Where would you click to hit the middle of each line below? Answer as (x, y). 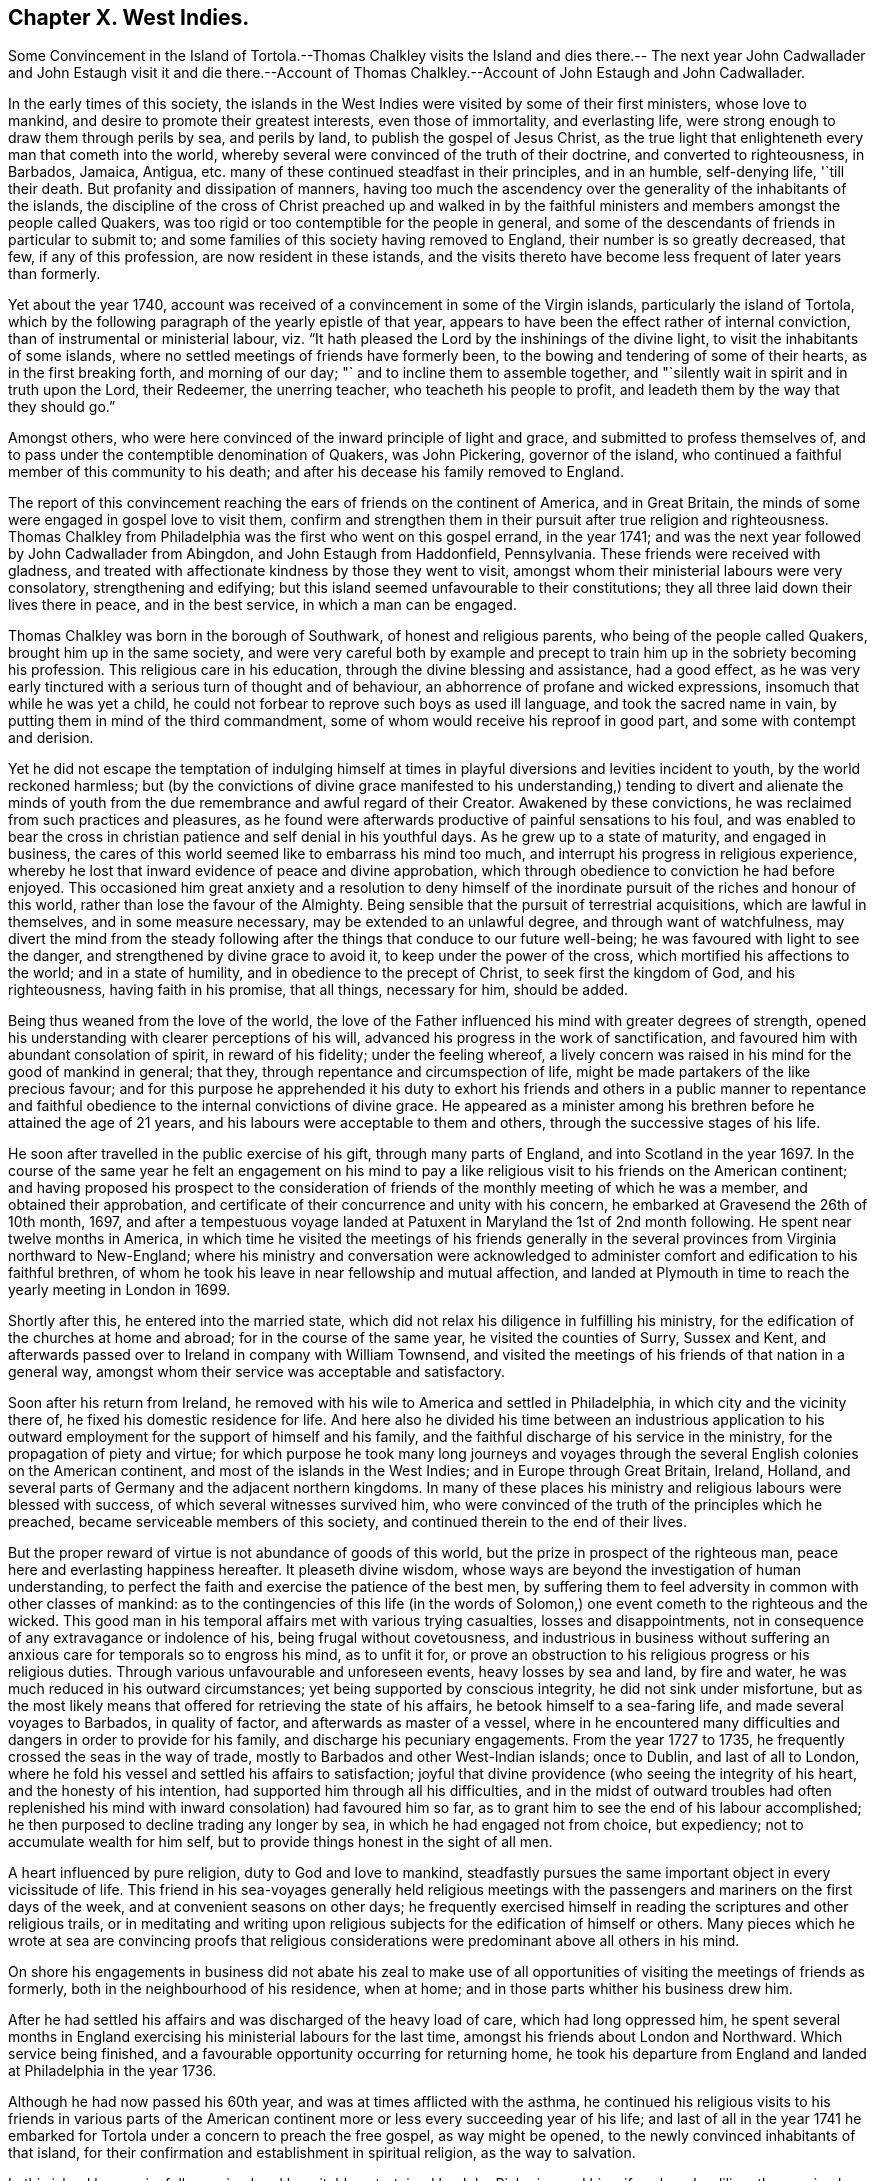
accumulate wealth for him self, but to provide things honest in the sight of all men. (280, 1842)
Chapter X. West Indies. (129, 17)
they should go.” (62, 407)
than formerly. (54, 274)
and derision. (51, 738)
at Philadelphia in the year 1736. (112, 2071)
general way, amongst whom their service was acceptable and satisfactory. (257, 1372)
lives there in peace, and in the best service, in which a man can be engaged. (262, 605)
